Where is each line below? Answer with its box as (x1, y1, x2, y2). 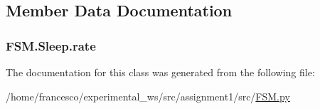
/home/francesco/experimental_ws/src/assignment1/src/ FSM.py (6, 88, 290, 103)
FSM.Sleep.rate (6, 36, 96, 54)
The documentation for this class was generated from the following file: (6, 65, 315, 79)
